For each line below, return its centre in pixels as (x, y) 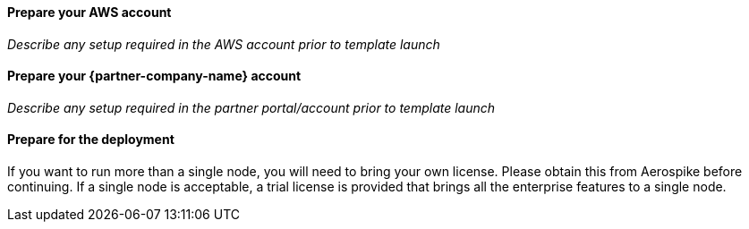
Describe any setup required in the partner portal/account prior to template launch (251, 107)
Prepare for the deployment (91, 140)
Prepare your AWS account (89, 12)
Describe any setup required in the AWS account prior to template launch (224, 44)
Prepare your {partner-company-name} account (154, 76)
